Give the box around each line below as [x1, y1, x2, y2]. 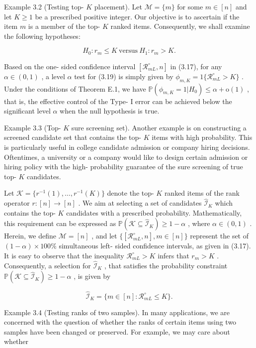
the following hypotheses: [4, 30, 81, 41]
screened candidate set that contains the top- [4, 132, 141, 142]
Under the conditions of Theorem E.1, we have [4, 83, 146, 94]
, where [187, 218, 210, 229]
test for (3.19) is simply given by [74, 71, 173, 81]
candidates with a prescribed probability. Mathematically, [66, 207, 242, 218]
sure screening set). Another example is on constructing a [71, 122, 247, 132]
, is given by [74, 271, 111, 281]
